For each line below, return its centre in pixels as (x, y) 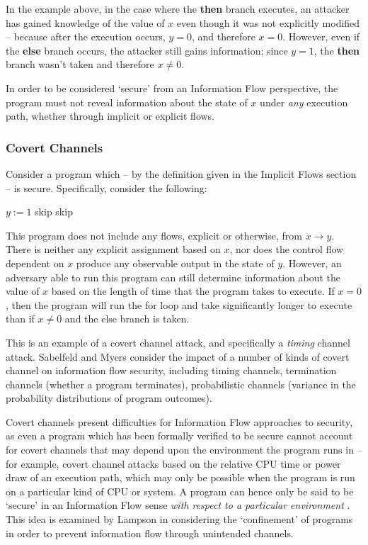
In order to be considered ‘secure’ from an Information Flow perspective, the (172, 88)
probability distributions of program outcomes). (109, 398)
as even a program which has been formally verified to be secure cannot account (179, 436)
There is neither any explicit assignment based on (113, 249)
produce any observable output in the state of (175, 263)
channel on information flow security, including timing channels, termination (171, 370)
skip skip (54, 212)
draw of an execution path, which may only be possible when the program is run (180, 477)
